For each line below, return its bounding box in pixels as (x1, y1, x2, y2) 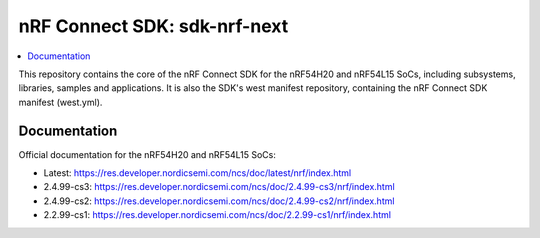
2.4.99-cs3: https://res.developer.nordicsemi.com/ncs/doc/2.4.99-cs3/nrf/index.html (43, 181, 395, 193)
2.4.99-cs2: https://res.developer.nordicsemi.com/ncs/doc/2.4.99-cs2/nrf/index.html (43, 195, 395, 207)
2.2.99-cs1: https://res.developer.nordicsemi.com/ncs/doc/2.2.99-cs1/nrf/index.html (43, 209, 392, 221)
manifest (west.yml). (18, 96, 103, 108)
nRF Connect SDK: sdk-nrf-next (18, 15, 289, 37)
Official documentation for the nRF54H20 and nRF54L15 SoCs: (18, 148, 277, 160)
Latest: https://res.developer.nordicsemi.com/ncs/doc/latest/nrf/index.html (43, 167, 352, 179)
